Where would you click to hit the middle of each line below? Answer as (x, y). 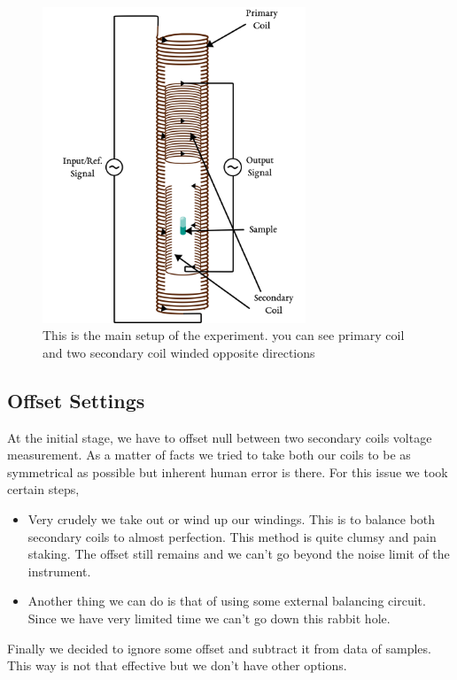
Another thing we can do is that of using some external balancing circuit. (227, 601)
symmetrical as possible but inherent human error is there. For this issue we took (228, 471)
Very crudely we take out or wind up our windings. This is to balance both (232, 519)
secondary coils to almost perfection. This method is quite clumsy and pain (232, 536)
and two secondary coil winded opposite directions (179, 352)
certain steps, (43, 489)
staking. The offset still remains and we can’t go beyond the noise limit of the (239, 554)
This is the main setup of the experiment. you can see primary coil (224, 335)
